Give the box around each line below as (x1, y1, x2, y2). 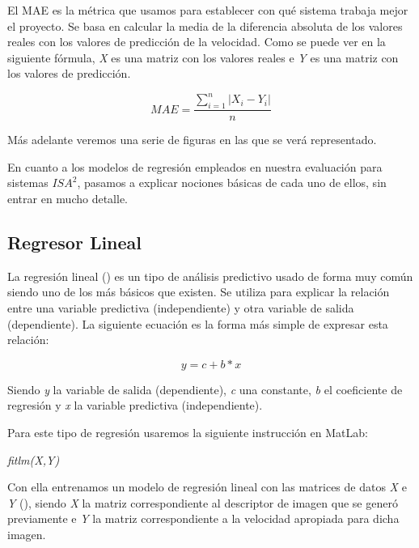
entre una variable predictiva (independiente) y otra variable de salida (7, 299, 354, 316)
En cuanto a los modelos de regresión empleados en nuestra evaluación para (7, 158, 383, 175)
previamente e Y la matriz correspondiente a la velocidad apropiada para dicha (7, 510, 400, 527)
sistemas (7, 174, 49, 191)
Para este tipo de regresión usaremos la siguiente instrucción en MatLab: (7, 424, 368, 441)
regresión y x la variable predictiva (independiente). (7, 397, 263, 414)
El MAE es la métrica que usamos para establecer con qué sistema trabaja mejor (7, 2, 408, 18)
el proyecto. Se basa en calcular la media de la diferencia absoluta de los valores (7, 17, 403, 34)
